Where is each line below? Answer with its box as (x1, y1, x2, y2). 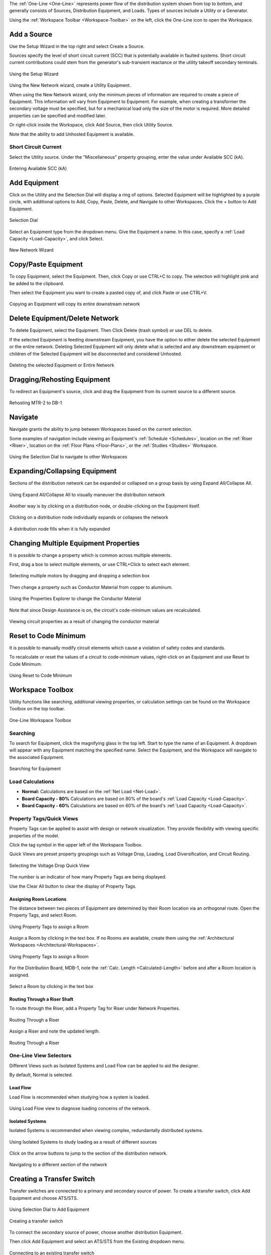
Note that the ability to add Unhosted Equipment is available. (9, 131, 134, 137)
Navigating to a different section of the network (9, 1162, 107, 1168)
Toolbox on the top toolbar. (9, 706, 65, 712)
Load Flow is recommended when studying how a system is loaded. (9, 1094, 150, 1100)
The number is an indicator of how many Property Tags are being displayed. (9, 874, 167, 880)
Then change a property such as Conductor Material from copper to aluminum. (9, 584, 173, 590)
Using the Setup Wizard (9, 71, 59, 77)
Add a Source (9, 30, 53, 39)
